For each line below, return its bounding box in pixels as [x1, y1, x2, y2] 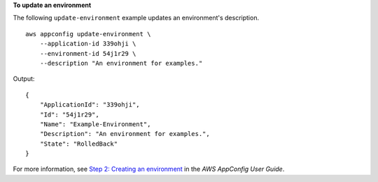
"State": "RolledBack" [39, 139, 118, 148]
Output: [13, 75, 35, 83]
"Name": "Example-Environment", [39, 120, 151, 128]
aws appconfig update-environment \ [25, 30, 151, 38]
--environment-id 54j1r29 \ [39, 50, 136, 57]
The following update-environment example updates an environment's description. [13, 14, 259, 22]
